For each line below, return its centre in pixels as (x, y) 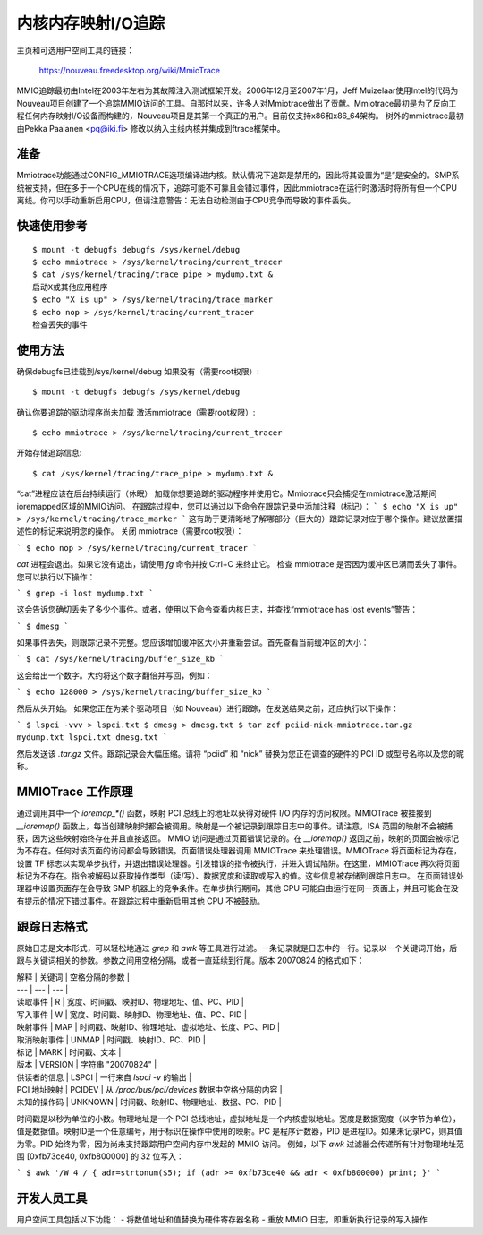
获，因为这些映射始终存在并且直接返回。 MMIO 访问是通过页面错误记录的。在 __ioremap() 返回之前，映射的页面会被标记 (238, 838)
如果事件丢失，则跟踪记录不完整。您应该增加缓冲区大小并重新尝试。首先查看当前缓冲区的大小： (193, 643)
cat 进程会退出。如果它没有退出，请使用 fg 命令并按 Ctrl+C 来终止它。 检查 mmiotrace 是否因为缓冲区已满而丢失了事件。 (239, 564)
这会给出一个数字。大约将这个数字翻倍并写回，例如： (114, 675)
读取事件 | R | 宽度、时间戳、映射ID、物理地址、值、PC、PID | (131, 1002)
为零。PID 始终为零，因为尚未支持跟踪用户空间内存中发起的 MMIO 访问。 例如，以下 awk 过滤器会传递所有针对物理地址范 (240, 1144)
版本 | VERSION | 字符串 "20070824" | (87, 1065)
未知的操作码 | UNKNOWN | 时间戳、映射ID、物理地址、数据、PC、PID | (149, 1102)
